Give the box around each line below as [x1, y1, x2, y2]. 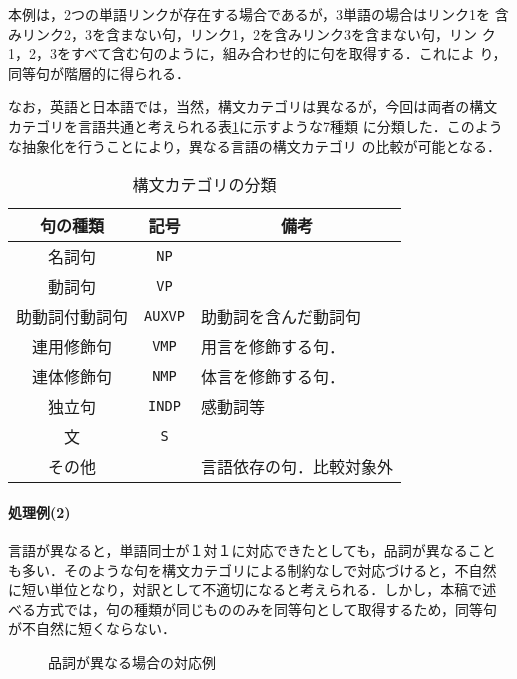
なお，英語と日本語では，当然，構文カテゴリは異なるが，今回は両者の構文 [8, 96, 498, 117]
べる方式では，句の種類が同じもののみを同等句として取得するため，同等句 [8, 598, 497, 619]
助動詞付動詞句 [16, 305, 129, 329]
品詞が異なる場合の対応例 [48, 651, 216, 672]
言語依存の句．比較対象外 [200, 455, 393, 479]
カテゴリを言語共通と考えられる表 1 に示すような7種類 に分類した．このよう [8, 115, 503, 136]
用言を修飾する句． [200, 335, 345, 359]
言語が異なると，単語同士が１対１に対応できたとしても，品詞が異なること [8, 539, 496, 560]
